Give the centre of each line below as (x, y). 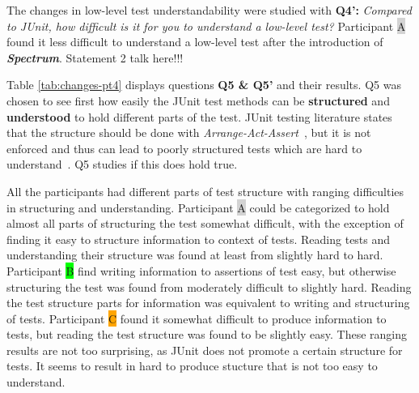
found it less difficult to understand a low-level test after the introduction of (195, 42)
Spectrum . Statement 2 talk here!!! (95, 57)
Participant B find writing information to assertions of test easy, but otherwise (201, 270)
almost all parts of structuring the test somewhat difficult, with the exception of (205, 223)
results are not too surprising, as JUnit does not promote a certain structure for (205, 350)
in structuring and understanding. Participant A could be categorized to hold (198, 207)
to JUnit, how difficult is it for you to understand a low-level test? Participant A (206, 26)
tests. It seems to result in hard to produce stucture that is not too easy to (192, 366)
